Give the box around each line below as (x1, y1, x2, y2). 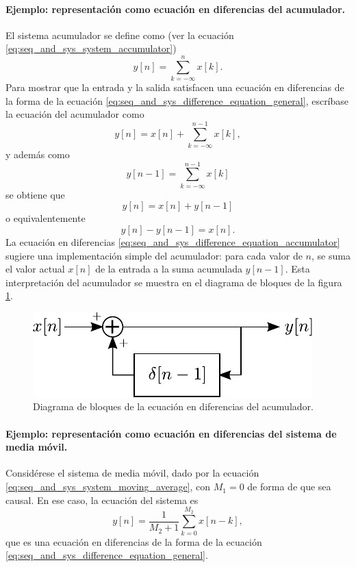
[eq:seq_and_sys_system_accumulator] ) (5, 41, 177, 55)
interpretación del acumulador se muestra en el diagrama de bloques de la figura (5, 275, 342, 289)
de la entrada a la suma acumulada (95, 262, 242, 276)
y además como (5, 147, 70, 162)
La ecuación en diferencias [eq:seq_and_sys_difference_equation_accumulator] (5, 234, 340, 249)
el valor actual (5, 262, 65, 276)
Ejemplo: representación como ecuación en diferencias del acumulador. (5, 1, 346, 16)
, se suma (311, 248, 351, 262)
